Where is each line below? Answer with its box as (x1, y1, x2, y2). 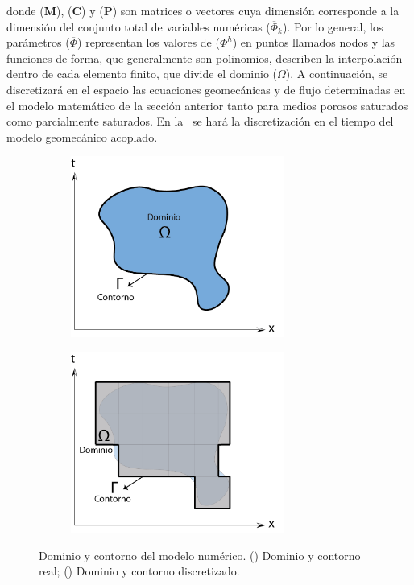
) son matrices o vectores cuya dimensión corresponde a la (112, 2, 400, 19)
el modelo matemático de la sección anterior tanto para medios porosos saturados (6, 97, 408, 113)
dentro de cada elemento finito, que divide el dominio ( (6, 65, 278, 82)
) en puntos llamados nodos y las (232, 34, 395, 51)
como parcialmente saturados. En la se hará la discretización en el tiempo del (6, 113, 394, 130)
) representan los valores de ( (77, 34, 220, 51)
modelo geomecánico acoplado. (6, 128, 158, 145)
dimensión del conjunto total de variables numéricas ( (6, 18, 271, 35)
